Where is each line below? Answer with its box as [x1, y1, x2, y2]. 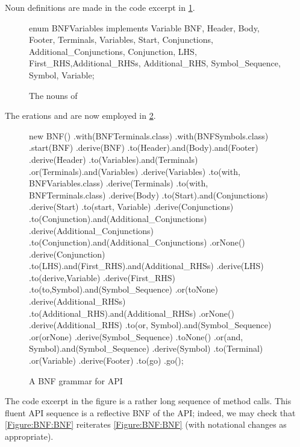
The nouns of [29, 89, 78, 101]
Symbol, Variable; [29, 68, 95, 81]
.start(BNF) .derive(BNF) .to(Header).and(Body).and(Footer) [29, 141, 258, 154]
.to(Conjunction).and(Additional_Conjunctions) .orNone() [29, 236, 245, 249]
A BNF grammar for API [29, 374, 123, 387]
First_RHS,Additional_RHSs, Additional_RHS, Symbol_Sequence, [29, 57, 281, 69]
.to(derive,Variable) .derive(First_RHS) [29, 271, 175, 284]
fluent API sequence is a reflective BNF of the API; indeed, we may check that [5, 406, 296, 419]
